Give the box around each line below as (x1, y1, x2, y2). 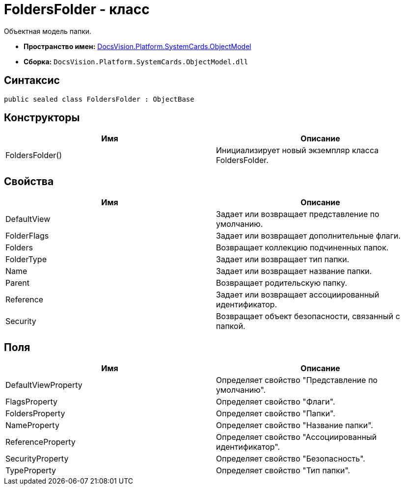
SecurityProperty (5, 454, 69, 464)
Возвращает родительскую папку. (216, 278, 348, 288)
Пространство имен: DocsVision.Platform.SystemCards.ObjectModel (24, 42, 251, 51)
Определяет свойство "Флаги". (216, 397, 335, 407)
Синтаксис (4, 74, 60, 87)
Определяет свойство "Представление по (216, 375, 378, 385)
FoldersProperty (5, 408, 65, 419)
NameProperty (5, 420, 59, 431)
